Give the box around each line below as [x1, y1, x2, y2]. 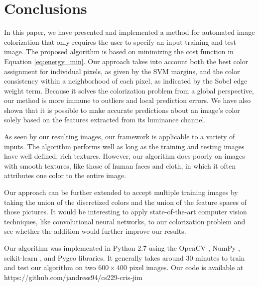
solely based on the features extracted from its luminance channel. [4, 114, 206, 125]
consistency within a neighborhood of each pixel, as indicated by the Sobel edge [4, 76, 248, 86]
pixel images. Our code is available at [129, 262, 244, 273]
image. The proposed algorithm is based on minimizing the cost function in [4, 46, 234, 57]
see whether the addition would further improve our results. [4, 226, 186, 236]
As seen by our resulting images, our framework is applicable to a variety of [4, 131, 235, 142]
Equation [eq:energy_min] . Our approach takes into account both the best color [4, 56, 249, 66]
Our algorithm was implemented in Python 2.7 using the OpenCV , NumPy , [4, 243, 240, 253]
